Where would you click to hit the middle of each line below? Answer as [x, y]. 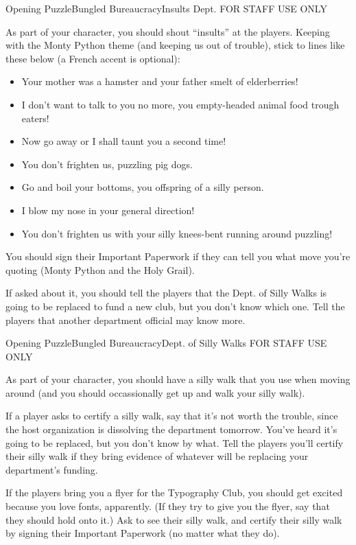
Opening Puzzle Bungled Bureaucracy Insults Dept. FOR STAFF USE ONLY [166, 8]
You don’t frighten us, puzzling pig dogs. [107, 164]
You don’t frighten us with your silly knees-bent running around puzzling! [177, 233]
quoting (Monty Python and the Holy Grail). [100, 269]
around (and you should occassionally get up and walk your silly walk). [155, 392]
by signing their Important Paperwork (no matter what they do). [143, 533]
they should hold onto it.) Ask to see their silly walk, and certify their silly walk [174, 519]
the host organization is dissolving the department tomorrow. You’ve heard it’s [171, 429]
